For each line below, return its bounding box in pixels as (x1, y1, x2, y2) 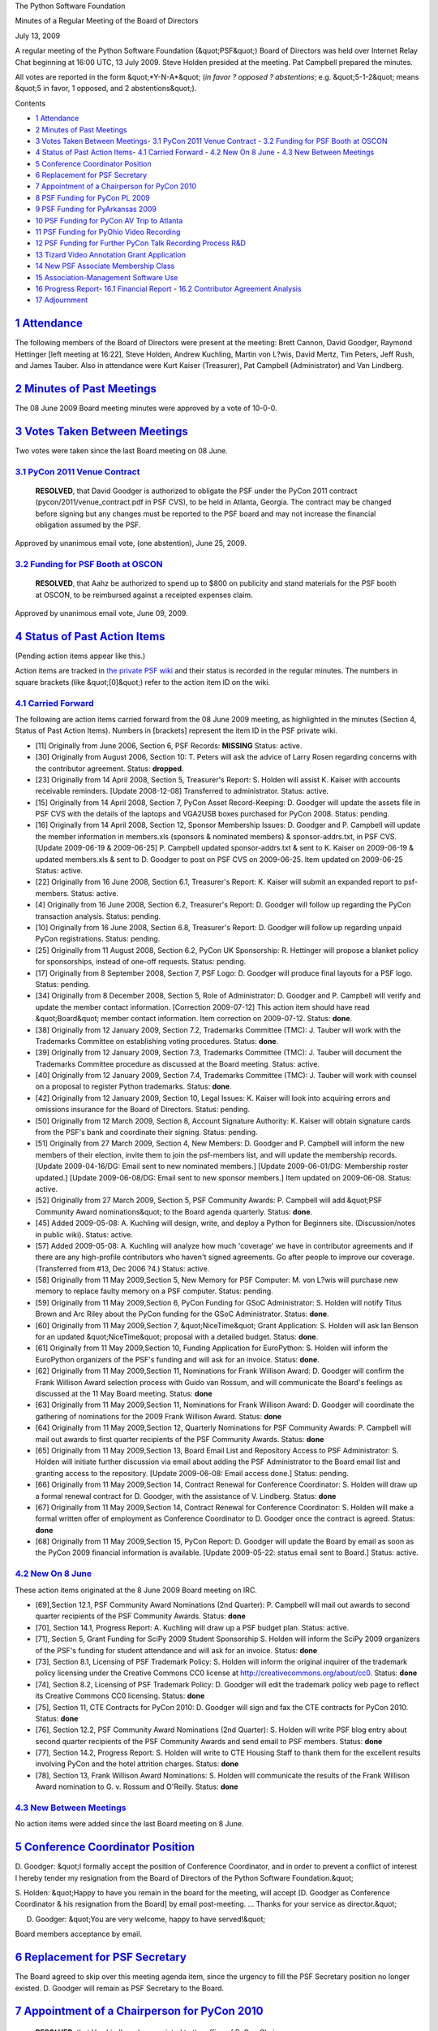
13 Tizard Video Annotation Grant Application (35, 249, 187, 259)
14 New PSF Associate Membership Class (35, 261, 175, 271)
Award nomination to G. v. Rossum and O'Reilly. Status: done (35, 1782, 238, 1791)
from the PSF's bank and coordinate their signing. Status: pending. (35, 1128, 259, 1137)
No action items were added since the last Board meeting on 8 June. (15, 1819, 244, 1829)
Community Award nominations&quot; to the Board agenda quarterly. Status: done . (35, 1206, 313, 1216)
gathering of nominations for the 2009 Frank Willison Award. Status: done (35, 1411, 282, 1421)
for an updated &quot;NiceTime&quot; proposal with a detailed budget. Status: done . (35, 1332, 319, 1342)
